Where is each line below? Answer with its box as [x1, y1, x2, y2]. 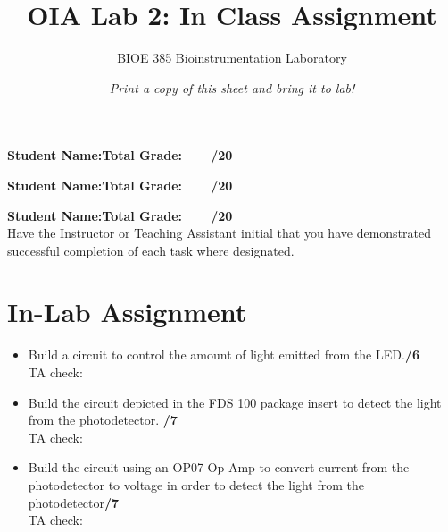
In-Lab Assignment [7, 293, 247, 330]
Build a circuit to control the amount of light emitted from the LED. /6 [28, 345, 419, 364]
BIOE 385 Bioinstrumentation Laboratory [117, 48, 347, 67]
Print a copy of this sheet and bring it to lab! [109, 78, 355, 97]
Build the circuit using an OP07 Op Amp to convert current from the [28, 458, 410, 477]
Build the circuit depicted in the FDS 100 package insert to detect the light [28, 393, 442, 411]
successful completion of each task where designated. [7, 241, 295, 259]
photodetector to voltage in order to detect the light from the [28, 475, 365, 494]
